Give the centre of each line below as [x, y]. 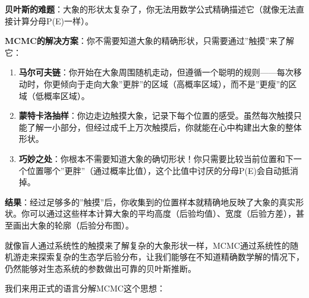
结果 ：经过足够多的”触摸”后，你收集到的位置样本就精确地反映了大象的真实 [150, 202]
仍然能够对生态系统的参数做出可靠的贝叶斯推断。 [100, 268]
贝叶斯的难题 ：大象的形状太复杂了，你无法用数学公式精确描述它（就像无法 [150, 9]
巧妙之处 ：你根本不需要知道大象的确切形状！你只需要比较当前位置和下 [156, 158]
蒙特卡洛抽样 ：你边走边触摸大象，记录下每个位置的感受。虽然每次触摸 [156, 115]
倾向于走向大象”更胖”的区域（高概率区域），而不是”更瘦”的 [174, 83]
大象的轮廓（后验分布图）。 [81, 225]
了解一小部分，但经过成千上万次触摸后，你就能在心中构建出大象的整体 [164, 127]
